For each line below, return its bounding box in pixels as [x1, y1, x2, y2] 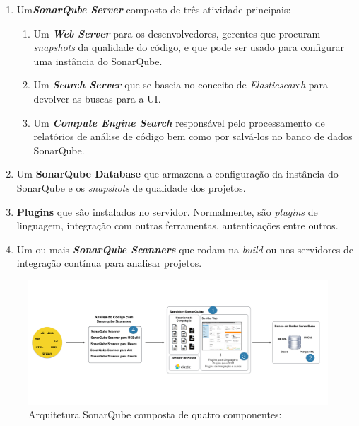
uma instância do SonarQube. [33, 53, 163, 68]
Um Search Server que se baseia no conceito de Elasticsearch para [33, 77, 329, 92]
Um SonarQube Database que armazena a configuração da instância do [16, 166, 339, 181]
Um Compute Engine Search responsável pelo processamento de [33, 115, 325, 129]
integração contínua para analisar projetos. [16, 255, 202, 270]
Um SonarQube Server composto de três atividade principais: [16, 2, 291, 16]
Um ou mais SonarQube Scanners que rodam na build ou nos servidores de [16, 241, 354, 256]
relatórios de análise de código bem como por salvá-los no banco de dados [33, 129, 353, 144]
